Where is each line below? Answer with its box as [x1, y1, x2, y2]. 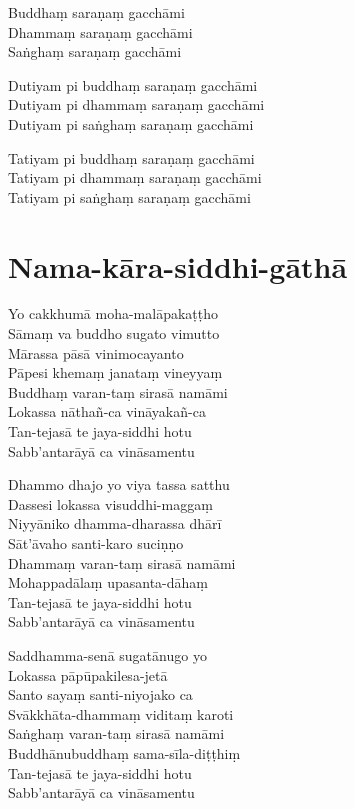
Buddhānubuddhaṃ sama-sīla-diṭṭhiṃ [8, 742, 241, 763]
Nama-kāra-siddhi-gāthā [8, 245, 348, 286]
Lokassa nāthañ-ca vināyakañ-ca [8, 401, 206, 422]
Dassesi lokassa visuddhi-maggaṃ [8, 493, 213, 514]
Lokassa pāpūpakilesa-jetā [8, 664, 168, 685]
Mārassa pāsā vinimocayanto [8, 342, 184, 363]
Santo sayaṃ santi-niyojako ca [8, 684, 193, 705]
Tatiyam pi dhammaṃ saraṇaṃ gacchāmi [8, 167, 262, 188]
